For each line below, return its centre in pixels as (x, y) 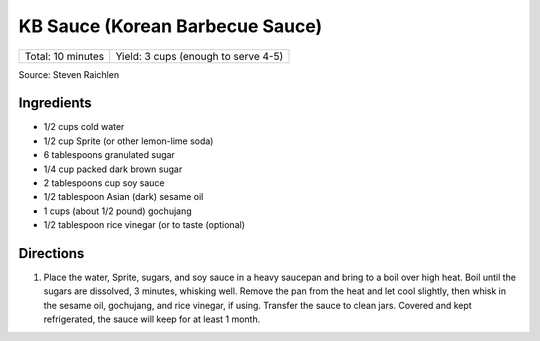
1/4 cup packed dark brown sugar (113, 169)
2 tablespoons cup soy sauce (104, 183)
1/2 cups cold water (84, 127)
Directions (51, 253)
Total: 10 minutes (64, 56)
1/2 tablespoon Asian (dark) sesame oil (123, 197)
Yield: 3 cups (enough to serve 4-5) (199, 56)
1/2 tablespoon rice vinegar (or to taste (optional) (144, 225)
